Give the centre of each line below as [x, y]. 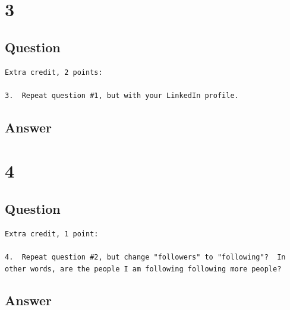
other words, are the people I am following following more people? [143, 269]
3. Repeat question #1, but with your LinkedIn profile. [122, 95]
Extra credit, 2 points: [54, 72]
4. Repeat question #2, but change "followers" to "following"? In [145, 257]
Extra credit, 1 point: [52, 234]
